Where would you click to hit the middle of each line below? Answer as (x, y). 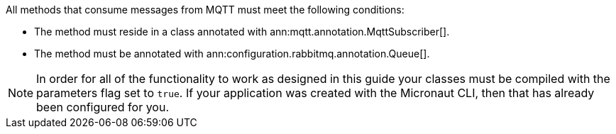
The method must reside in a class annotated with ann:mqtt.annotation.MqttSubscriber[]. (242, 32)
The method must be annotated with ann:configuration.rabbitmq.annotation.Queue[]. (232, 54)
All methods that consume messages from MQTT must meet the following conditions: (205, 10)
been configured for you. (103, 107)
